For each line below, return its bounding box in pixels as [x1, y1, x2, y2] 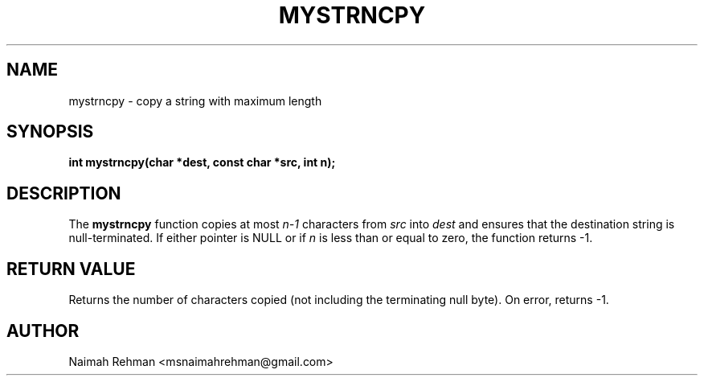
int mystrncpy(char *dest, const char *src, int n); [68, 155, 336, 170]
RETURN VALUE [6, 258, 136, 279]
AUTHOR [6, 320, 80, 341]
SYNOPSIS [6, 121, 94, 142]
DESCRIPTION [6, 183, 121, 203]
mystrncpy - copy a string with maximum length [68, 93, 322, 108]
